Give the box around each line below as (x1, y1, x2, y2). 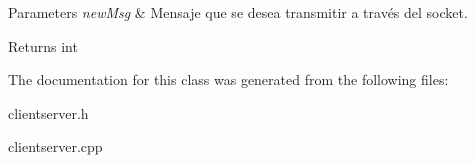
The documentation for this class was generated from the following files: (8, 69, 449, 90)
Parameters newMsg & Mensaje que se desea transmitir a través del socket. (8, 2, 468, 22)
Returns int (8, 35, 78, 56)
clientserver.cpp (8, 136, 103, 157)
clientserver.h (8, 102, 89, 123)
